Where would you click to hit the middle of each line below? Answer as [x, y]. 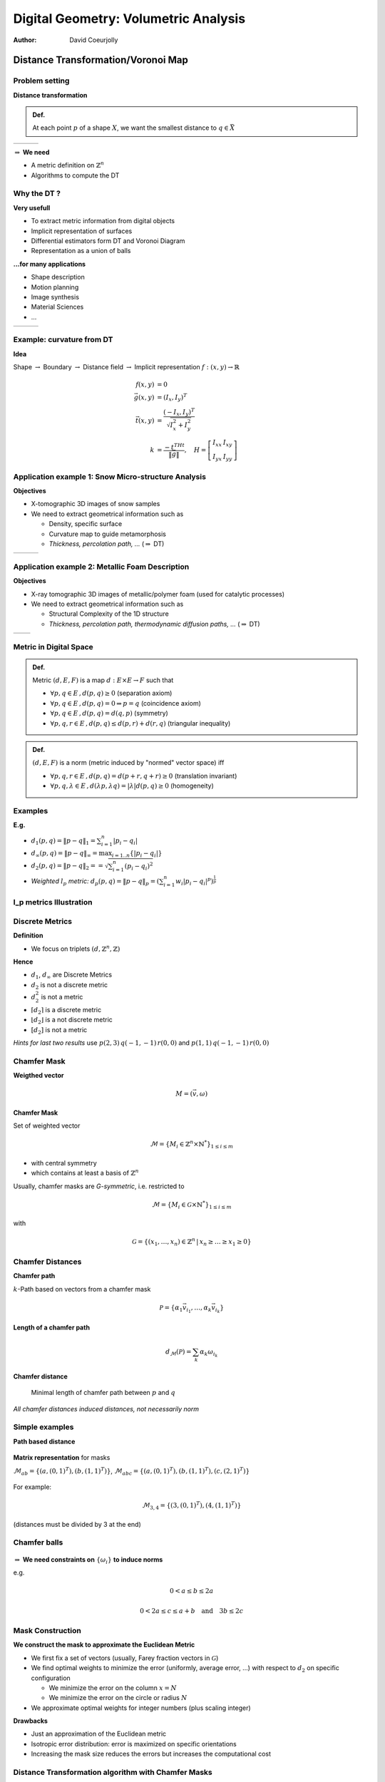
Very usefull [32, 207]
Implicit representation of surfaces [82, 231]
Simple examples [43, 1427]
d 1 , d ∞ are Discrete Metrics [72, 975]
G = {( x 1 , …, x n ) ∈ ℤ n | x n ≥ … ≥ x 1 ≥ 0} [192, 1242]
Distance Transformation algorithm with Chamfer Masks [113, 1773]
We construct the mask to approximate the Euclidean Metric [104, 1645]
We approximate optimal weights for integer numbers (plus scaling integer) [141, 1708]
